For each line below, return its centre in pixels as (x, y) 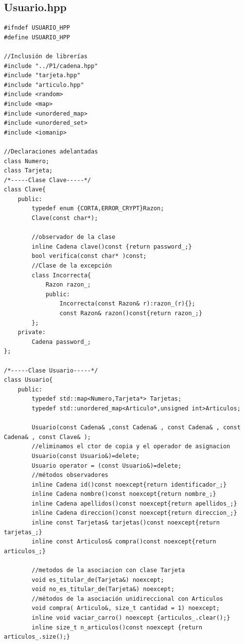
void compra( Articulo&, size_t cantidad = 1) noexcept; (126, 608)
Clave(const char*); (65, 218)
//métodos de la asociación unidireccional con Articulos (128, 599)
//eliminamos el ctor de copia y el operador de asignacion (131, 447)
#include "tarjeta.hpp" (42, 76)
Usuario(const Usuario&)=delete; (86, 456)
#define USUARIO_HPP (37, 37)
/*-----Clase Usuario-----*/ (51, 370)
